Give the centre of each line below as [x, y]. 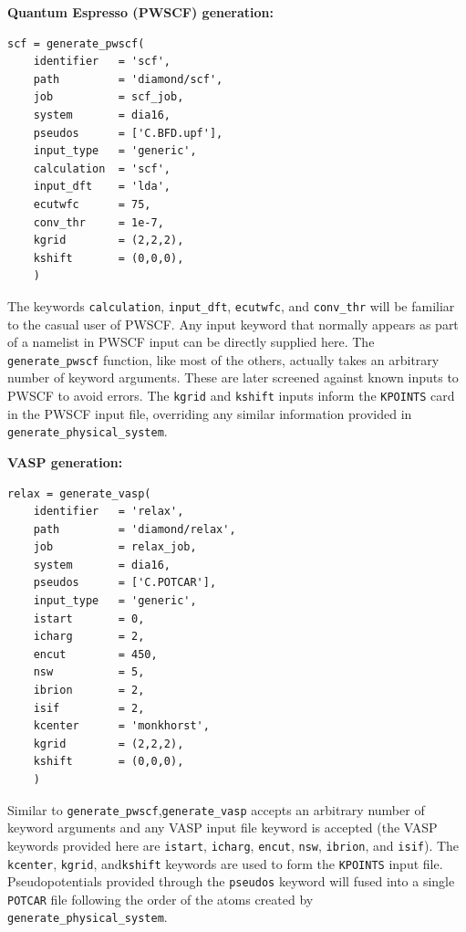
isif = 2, [89, 708]
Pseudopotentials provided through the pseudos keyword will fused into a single [231, 881]
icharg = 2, [89, 637]
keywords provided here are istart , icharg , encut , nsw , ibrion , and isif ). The [233, 845]
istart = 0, [89, 618]
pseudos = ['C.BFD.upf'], [128, 133]
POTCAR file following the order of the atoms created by [161, 899]
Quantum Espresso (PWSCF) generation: [141, 12]
